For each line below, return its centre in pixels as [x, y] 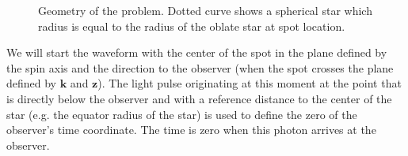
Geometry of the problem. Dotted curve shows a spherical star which [205, 10]
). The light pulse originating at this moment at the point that [250, 83]
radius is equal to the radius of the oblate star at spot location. [192, 26]
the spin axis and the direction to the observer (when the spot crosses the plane [200, 67]
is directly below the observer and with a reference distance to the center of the [199, 98]
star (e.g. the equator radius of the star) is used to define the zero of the [182, 114]
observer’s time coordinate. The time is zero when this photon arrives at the [191, 130]
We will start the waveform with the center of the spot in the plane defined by [197, 52]
